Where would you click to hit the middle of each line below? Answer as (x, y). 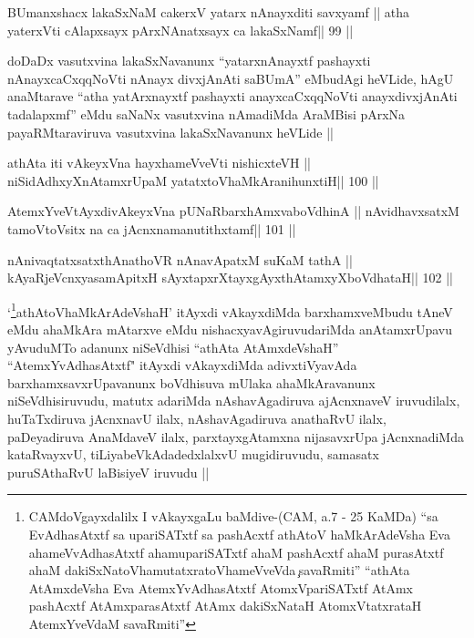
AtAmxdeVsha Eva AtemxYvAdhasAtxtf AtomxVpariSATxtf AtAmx (221, 587)
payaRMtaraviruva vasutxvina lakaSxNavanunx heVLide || (170, 132)
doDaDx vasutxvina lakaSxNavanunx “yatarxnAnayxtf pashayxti (189, 61)
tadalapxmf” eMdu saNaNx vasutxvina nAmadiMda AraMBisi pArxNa (206, 113)
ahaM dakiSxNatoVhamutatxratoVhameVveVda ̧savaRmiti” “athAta (219, 570)
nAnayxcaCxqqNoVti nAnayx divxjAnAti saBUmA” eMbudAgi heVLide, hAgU (231, 78)
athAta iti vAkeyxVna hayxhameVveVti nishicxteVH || (160, 163)
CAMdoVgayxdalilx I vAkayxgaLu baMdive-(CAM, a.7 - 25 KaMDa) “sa (233, 516)
